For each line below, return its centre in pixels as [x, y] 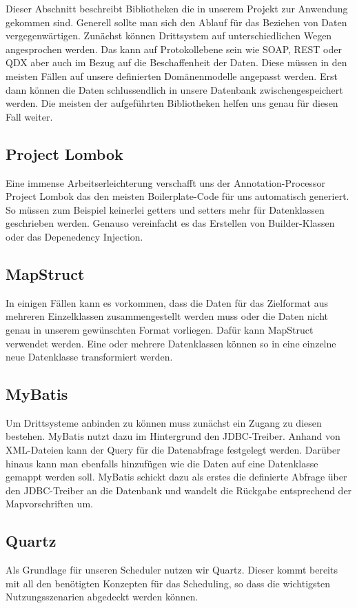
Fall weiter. [29, 116]
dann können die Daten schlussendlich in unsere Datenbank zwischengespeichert [174, 89]
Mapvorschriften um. [49, 504]
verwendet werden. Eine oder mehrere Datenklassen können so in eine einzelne [171, 343]
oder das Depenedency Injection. [74, 236]
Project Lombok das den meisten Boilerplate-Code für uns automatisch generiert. [177, 196]
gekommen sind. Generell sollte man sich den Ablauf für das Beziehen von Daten [176, 22]
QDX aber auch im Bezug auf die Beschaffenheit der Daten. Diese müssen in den [176, 62]
